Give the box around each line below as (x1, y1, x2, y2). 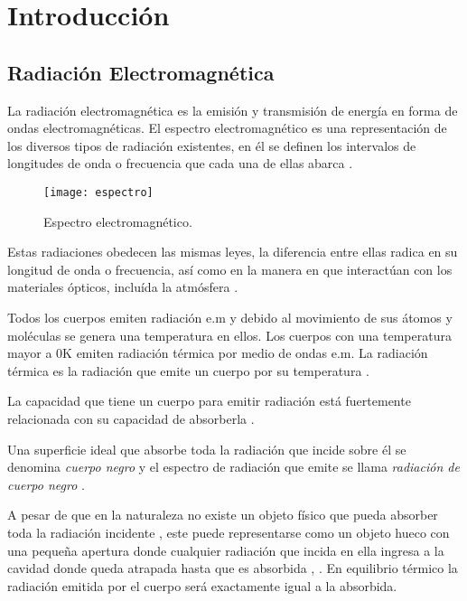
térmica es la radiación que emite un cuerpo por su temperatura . (7, 361, 369, 380)
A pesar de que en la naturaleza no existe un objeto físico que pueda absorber (7, 505, 438, 524)
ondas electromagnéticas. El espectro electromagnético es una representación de (7, 118, 447, 137)
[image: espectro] (43, 185, 154, 199)
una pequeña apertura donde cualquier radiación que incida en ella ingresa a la (7, 540, 444, 559)
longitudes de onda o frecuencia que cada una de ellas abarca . (7, 154, 353, 173)
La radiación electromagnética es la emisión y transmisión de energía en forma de (7, 100, 458, 119)
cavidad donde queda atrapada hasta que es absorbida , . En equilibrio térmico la (7, 559, 458, 578)
